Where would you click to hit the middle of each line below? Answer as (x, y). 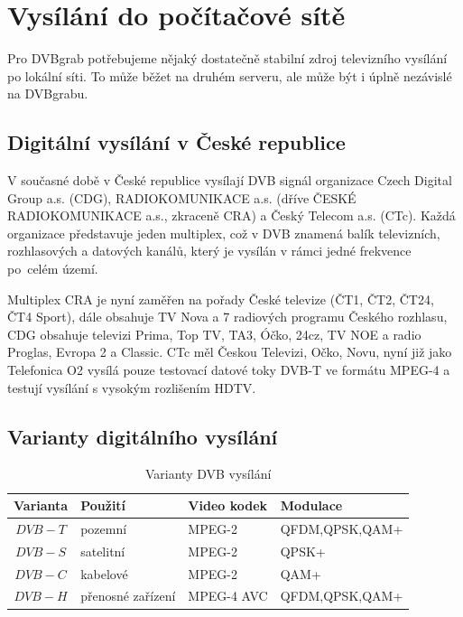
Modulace (311, 505)
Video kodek (228, 505)
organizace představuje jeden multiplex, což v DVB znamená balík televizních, (224, 233)
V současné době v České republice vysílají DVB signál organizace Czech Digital (230, 180)
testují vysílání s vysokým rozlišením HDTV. (132, 387)
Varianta (41, 505)
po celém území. (53, 269)
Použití (103, 505)
